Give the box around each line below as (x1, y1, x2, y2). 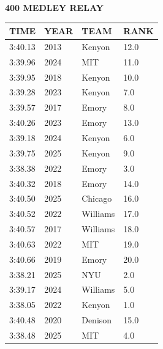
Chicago (81, 192, 112, 205)
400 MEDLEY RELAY (5, 1, 104, 13)
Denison (81, 314, 112, 326)
